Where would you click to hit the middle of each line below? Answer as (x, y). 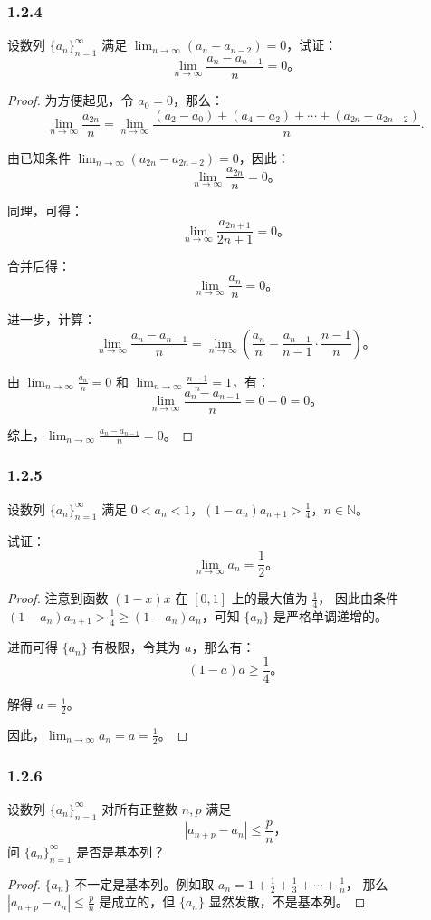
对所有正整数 (140, 808)
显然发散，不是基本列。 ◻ (287, 901)
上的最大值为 (269, 598)
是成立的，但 (137, 901)
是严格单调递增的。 (331, 615)
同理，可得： (45, 211)
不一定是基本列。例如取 (144, 883)
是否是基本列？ (121, 851)
